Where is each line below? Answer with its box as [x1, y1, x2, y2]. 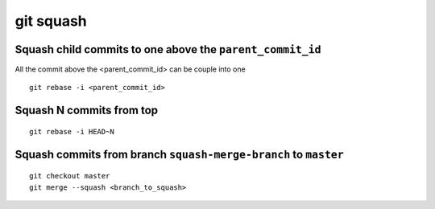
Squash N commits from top [14, 104, 159, 117]
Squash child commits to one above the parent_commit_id [14, 43, 321, 56]
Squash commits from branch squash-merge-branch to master [14, 147, 344, 161]
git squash [14, 12, 88, 30]
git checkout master [29, 171, 110, 181]
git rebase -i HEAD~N [29, 127, 114, 136]
